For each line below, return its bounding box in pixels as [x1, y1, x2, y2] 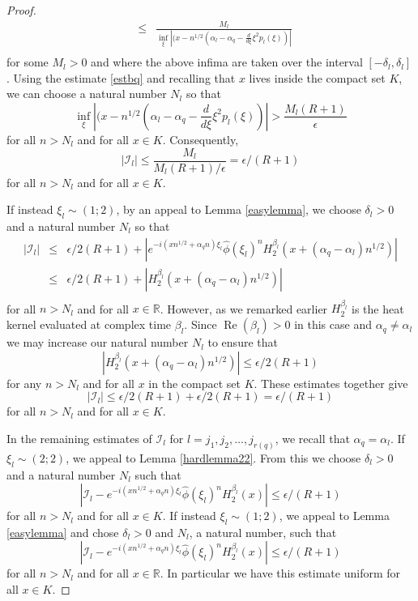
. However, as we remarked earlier [160, 300, 328, 317]
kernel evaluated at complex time [6, 316, 172, 333]
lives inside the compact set [249, 69, 386, 86]
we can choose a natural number [6, 85, 167, 102]
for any [6, 374, 42, 391]
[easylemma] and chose [6, 523, 119, 540]
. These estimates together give [254, 374, 408, 391]
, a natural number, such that [189, 523, 337, 540]
